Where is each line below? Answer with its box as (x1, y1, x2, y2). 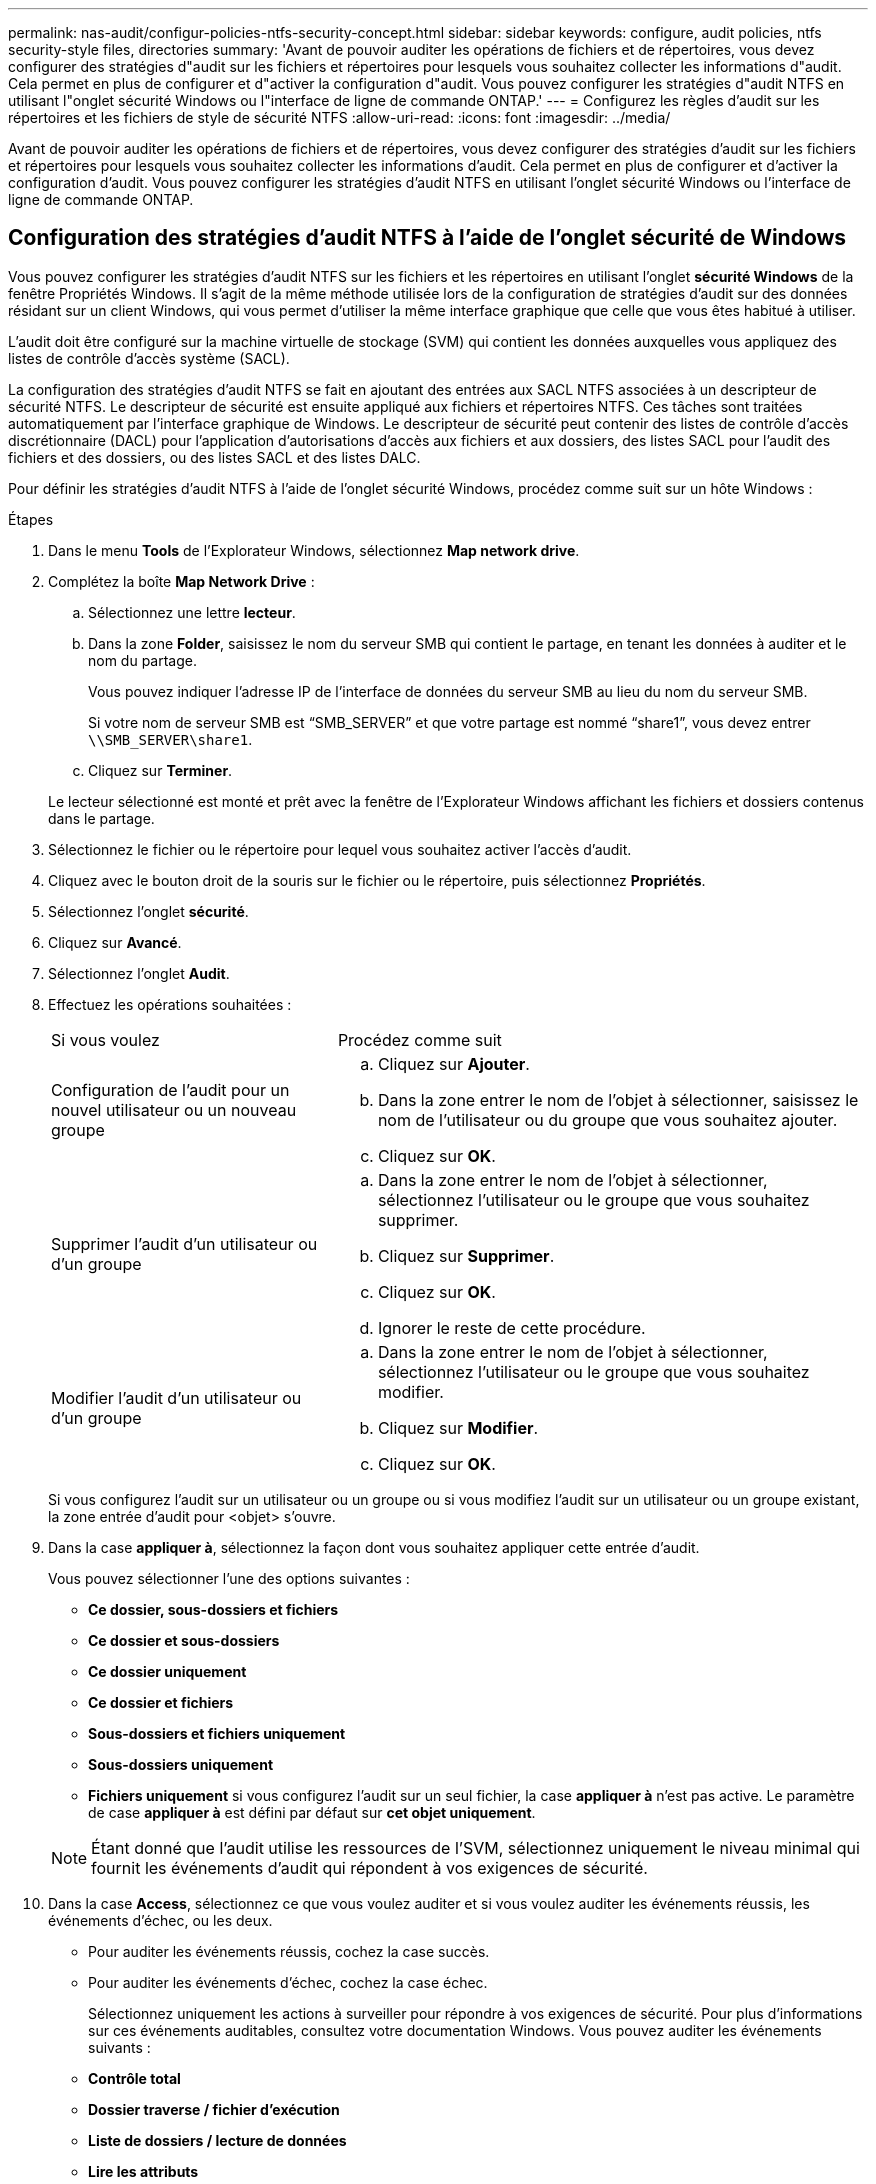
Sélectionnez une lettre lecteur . (88, 603, 296, 621)
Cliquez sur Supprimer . (377, 1245, 555, 1266)
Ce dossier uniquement (88, 1662, 247, 1680)
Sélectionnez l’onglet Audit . (48, 964, 230, 982)
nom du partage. (88, 651, 198, 669)
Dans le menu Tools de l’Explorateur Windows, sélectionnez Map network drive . (48, 541, 580, 559)
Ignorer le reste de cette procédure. (377, 1317, 646, 1338)
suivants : (88, 2038, 151, 2056)
